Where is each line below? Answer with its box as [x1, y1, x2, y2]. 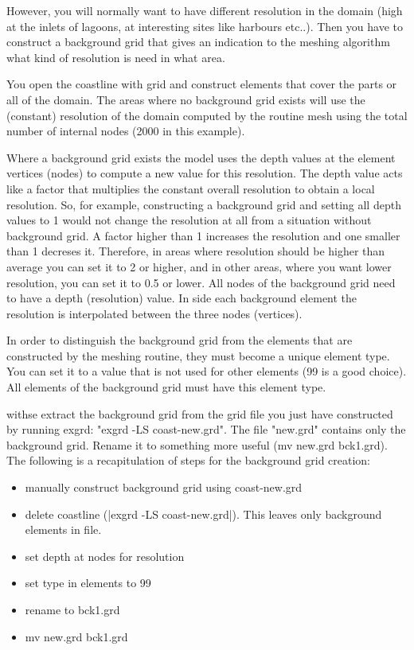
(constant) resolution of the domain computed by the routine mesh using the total [6, 107, 408, 123]
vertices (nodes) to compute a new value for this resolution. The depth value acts [6, 165, 403, 181]
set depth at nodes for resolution [25, 547, 185, 564]
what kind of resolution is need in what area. [6, 49, 225, 65]
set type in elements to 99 [25, 574, 151, 591]
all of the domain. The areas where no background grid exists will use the [6, 91, 365, 107]
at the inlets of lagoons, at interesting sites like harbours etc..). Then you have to [6, 18, 403, 34]
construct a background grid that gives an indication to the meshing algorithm [6, 33, 390, 50]
